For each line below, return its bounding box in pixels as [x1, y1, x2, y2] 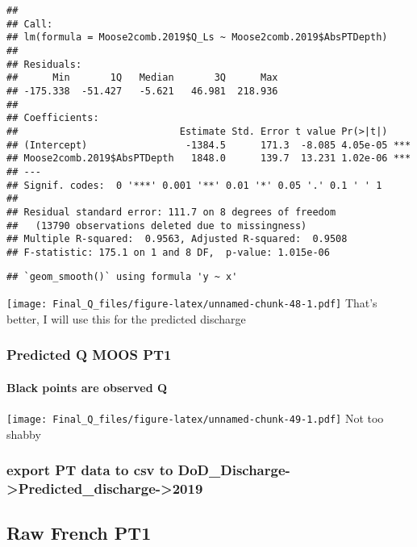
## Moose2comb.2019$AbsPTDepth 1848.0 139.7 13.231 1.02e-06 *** [6, 152, 411, 165]
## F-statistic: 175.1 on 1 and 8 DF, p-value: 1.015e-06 [6, 246, 330, 258]
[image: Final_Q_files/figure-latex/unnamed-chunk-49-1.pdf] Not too [6, 410, 384, 427]
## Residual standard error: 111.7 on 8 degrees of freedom [6, 206, 336, 218]
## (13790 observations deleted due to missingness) [6, 219, 307, 232]
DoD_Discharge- [177, 460, 290, 480]
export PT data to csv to [6, 460, 173, 480]
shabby [6, 425, 41, 442]
